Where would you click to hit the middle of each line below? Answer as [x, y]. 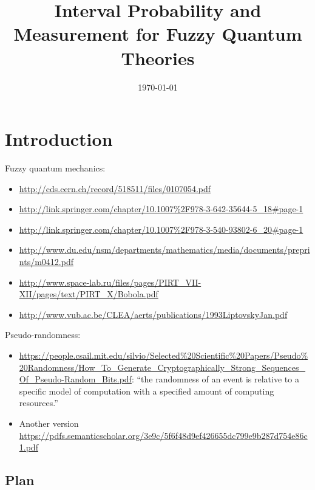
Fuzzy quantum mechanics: [55, 168]
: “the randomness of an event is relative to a [215, 379]
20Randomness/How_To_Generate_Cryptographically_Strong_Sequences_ [162, 367]
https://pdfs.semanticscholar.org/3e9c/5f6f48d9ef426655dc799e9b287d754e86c [163, 435]
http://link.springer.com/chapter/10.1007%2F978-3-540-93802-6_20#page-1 [161, 229]
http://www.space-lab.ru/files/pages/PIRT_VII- [110, 282]
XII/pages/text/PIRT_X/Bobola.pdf [89, 294]
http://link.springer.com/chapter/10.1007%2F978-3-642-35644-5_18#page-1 [161, 209]
